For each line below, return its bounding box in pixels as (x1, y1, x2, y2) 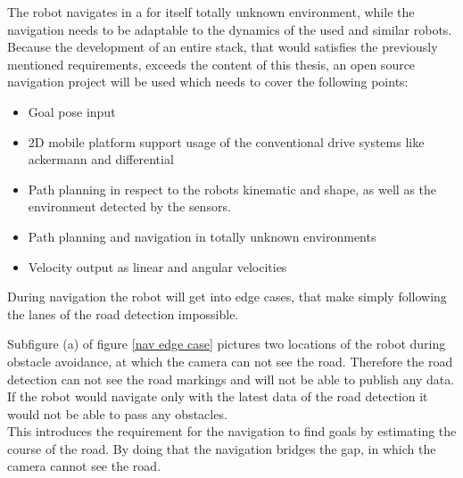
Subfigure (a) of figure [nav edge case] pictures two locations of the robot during (7, 334, 446, 353)
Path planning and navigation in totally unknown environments (28, 227, 376, 245)
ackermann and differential (28, 150, 174, 169)
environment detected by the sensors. (28, 197, 231, 216)
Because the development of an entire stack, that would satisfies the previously (7, 37, 438, 56)
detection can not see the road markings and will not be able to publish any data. (7, 369, 455, 388)
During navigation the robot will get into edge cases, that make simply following (7, 287, 447, 306)
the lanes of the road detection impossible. (7, 304, 239, 323)
